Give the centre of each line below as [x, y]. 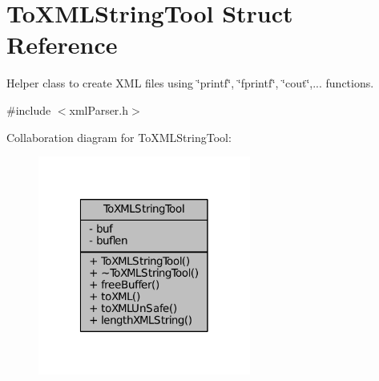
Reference [62, 45]
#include [29, 109]
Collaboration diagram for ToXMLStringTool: [119, 137]
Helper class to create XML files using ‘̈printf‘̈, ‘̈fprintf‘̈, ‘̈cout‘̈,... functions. [190, 83]
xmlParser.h [99, 109]
